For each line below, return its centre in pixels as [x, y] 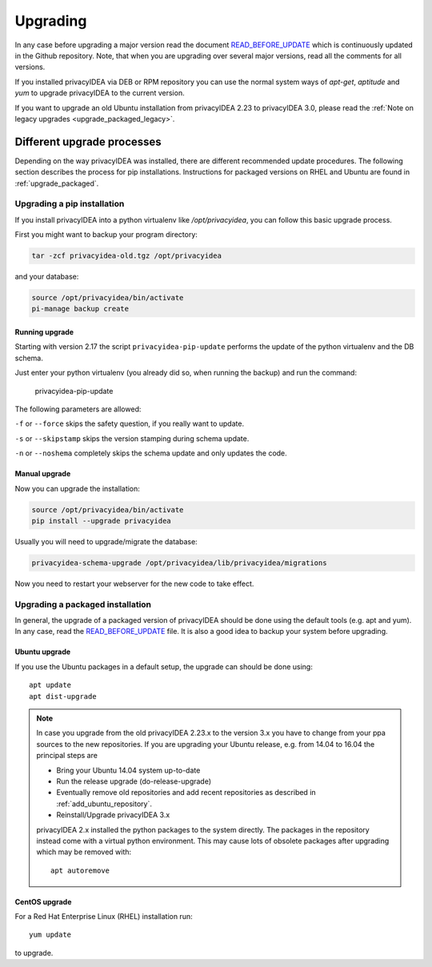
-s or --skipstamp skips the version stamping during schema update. [132, 438]
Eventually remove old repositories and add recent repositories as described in [186, 792]
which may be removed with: [84, 852]
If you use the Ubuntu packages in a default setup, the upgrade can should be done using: [164, 666]
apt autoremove [80, 870]
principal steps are [67, 756]
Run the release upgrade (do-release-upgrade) [134, 781]
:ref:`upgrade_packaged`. [57, 183]
